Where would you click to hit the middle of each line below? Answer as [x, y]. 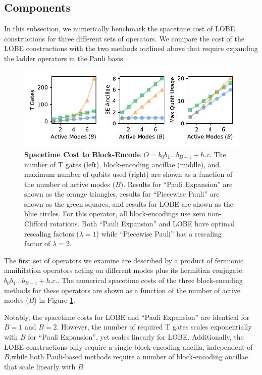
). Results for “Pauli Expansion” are [176, 184]
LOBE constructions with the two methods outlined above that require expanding [131, 48]
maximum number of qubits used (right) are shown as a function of [128, 174]
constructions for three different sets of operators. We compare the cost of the [124, 38]
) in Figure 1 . [55, 300]
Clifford [36, 224]
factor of [37, 243]
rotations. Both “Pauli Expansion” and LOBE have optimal [142, 224]
